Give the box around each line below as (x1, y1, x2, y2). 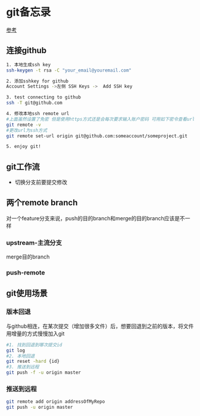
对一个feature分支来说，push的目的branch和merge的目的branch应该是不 (6, 214, 186, 221)
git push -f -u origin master (6, 369, 82, 376)
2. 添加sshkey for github (6, 78, 68, 84)
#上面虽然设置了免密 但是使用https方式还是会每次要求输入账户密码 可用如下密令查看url (6, 116, 195, 122)
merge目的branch (6, 253, 50, 260)
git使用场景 (6, 288, 48, 298)
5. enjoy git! (6, 144, 42, 150)
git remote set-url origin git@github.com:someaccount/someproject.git (6, 132, 187, 139)
